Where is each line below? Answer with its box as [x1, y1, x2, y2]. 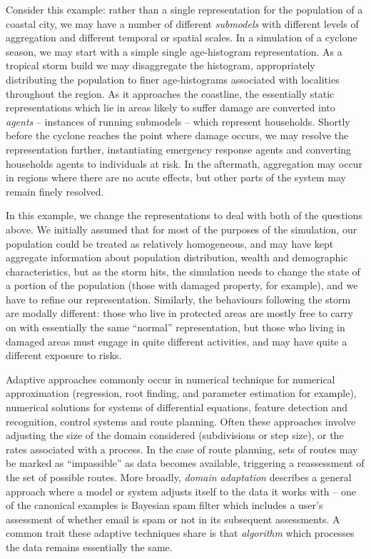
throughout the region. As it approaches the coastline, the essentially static [6, 86, 335, 101]
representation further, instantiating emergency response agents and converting [6, 141, 352, 156]
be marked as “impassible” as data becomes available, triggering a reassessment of [6, 455, 365, 470]
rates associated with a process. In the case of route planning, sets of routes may [6, 441, 358, 456]
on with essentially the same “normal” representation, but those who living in [6, 320, 345, 335]
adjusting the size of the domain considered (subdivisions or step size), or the [6, 428, 344, 443]
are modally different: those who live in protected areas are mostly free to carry [6, 306, 354, 321]
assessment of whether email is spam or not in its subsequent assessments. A [6, 511, 340, 526]
